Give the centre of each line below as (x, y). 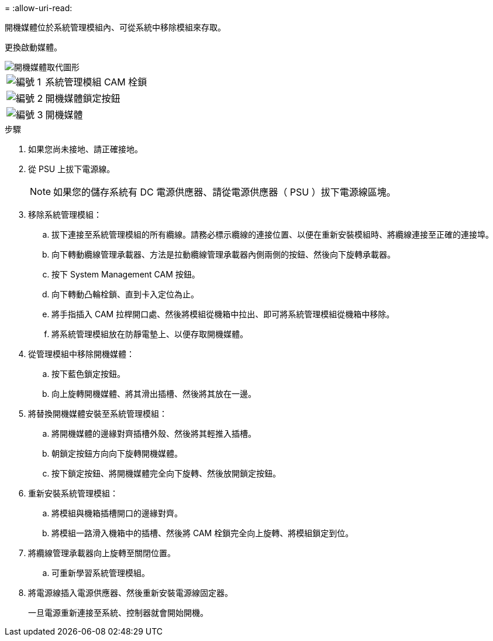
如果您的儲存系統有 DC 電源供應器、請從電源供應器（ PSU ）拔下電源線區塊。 (225, 192)
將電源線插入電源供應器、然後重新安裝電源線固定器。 (130, 593)
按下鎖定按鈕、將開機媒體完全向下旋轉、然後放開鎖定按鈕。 (166, 473)
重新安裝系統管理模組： (73, 493)
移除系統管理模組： (65, 215)
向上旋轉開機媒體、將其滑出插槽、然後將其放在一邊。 (154, 394)
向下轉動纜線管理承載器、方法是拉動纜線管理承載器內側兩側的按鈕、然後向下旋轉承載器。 (223, 254)
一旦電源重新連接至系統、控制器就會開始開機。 (118, 613)
